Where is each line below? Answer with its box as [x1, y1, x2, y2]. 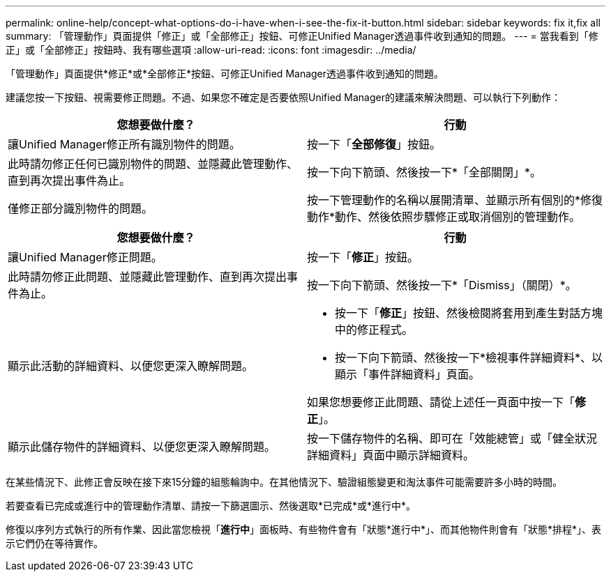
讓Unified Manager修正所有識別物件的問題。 [8, 137, 241, 151]
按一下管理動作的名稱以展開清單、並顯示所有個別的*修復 [307, 193, 603, 207]
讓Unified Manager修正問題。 [8, 250, 163, 264]
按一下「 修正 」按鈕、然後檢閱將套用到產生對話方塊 [335, 306, 603, 320]
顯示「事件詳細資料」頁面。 [335, 367, 481, 381]
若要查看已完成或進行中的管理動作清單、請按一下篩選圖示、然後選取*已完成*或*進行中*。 [6, 500, 416, 511]
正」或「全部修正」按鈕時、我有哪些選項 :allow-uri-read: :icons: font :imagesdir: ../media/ [6, 44, 416, 56]
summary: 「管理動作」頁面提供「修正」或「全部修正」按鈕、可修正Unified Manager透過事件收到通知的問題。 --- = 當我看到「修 [6, 30, 598, 42]
